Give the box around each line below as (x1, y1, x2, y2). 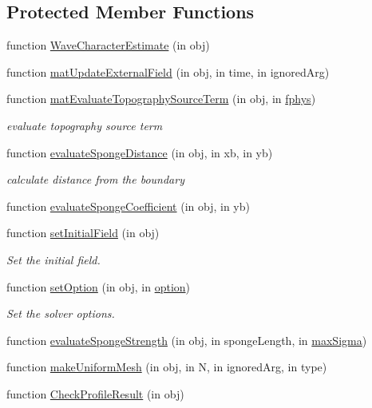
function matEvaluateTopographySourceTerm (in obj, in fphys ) (6, 90, 316, 107)
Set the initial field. (6, 251, 101, 267)
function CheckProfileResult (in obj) (6, 385, 184, 402)
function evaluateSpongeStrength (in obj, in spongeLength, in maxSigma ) (6, 331, 367, 348)
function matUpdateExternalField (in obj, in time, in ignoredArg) (6, 63, 330, 80)
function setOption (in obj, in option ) (6, 278, 191, 295)
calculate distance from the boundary (6, 171, 184, 188)
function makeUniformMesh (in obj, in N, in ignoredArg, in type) (6, 358, 327, 375)
